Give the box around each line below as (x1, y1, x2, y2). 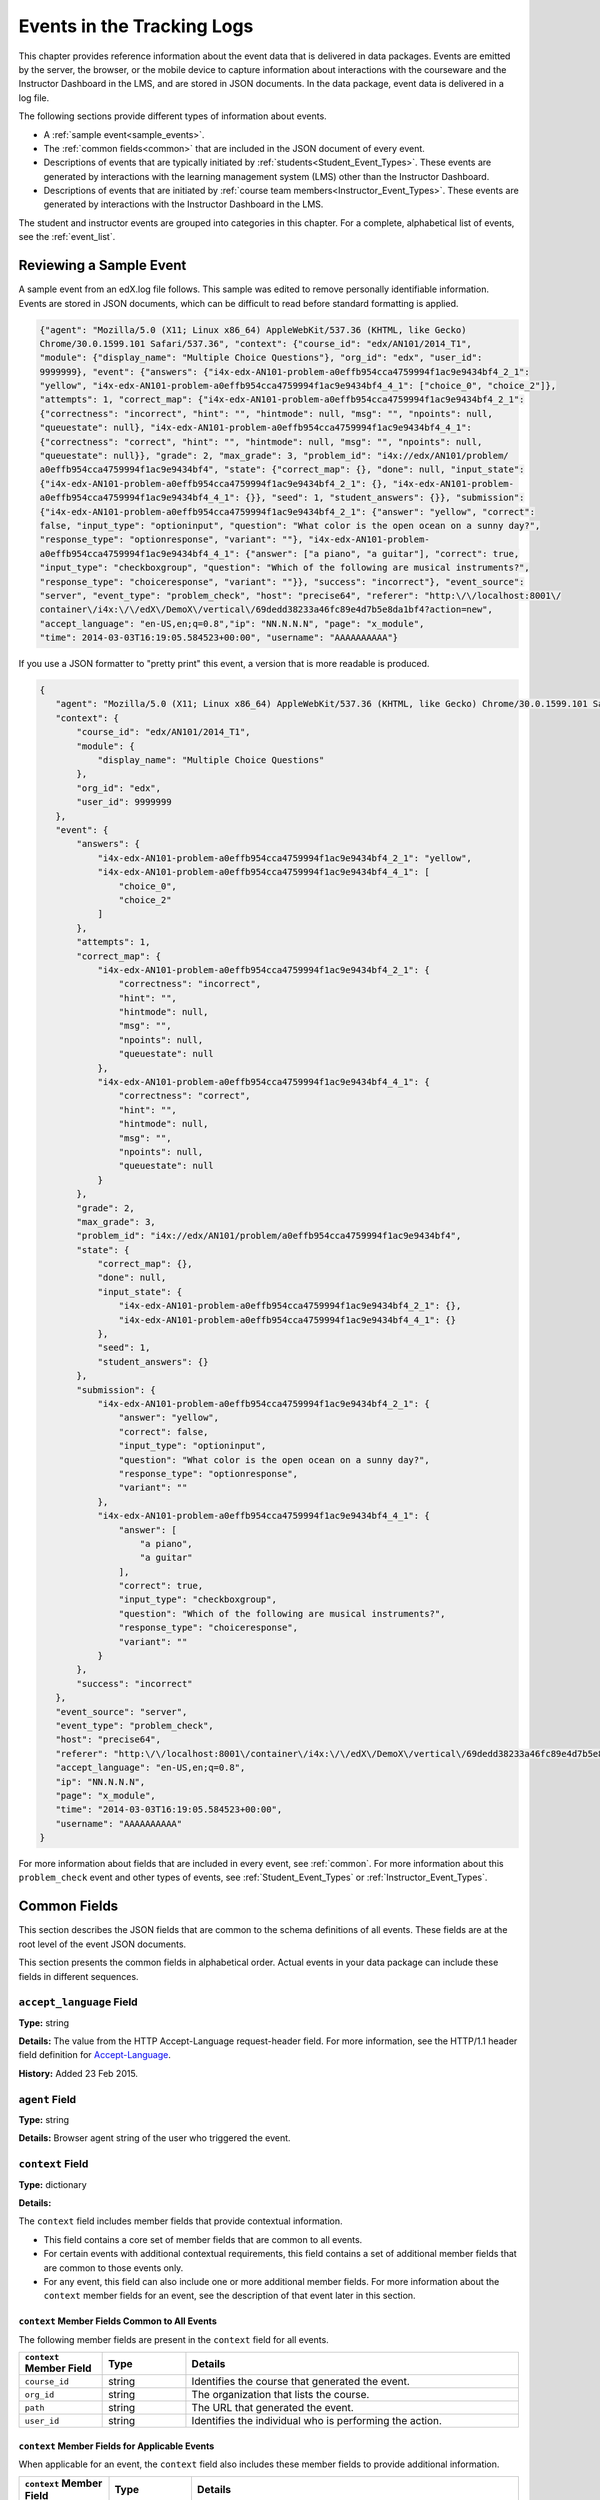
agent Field (18, 2092, 77, 2106)
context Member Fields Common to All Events (18, 2315, 217, 2327)
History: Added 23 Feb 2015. (18, 2067, 139, 2079)
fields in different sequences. (18, 1970, 139, 1982)
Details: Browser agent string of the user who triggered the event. (18, 2132, 291, 2144)
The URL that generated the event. (191, 2401, 354, 2415)
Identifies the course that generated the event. (191, 2375, 410, 2389)
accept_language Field (18, 1995, 139, 2009)
